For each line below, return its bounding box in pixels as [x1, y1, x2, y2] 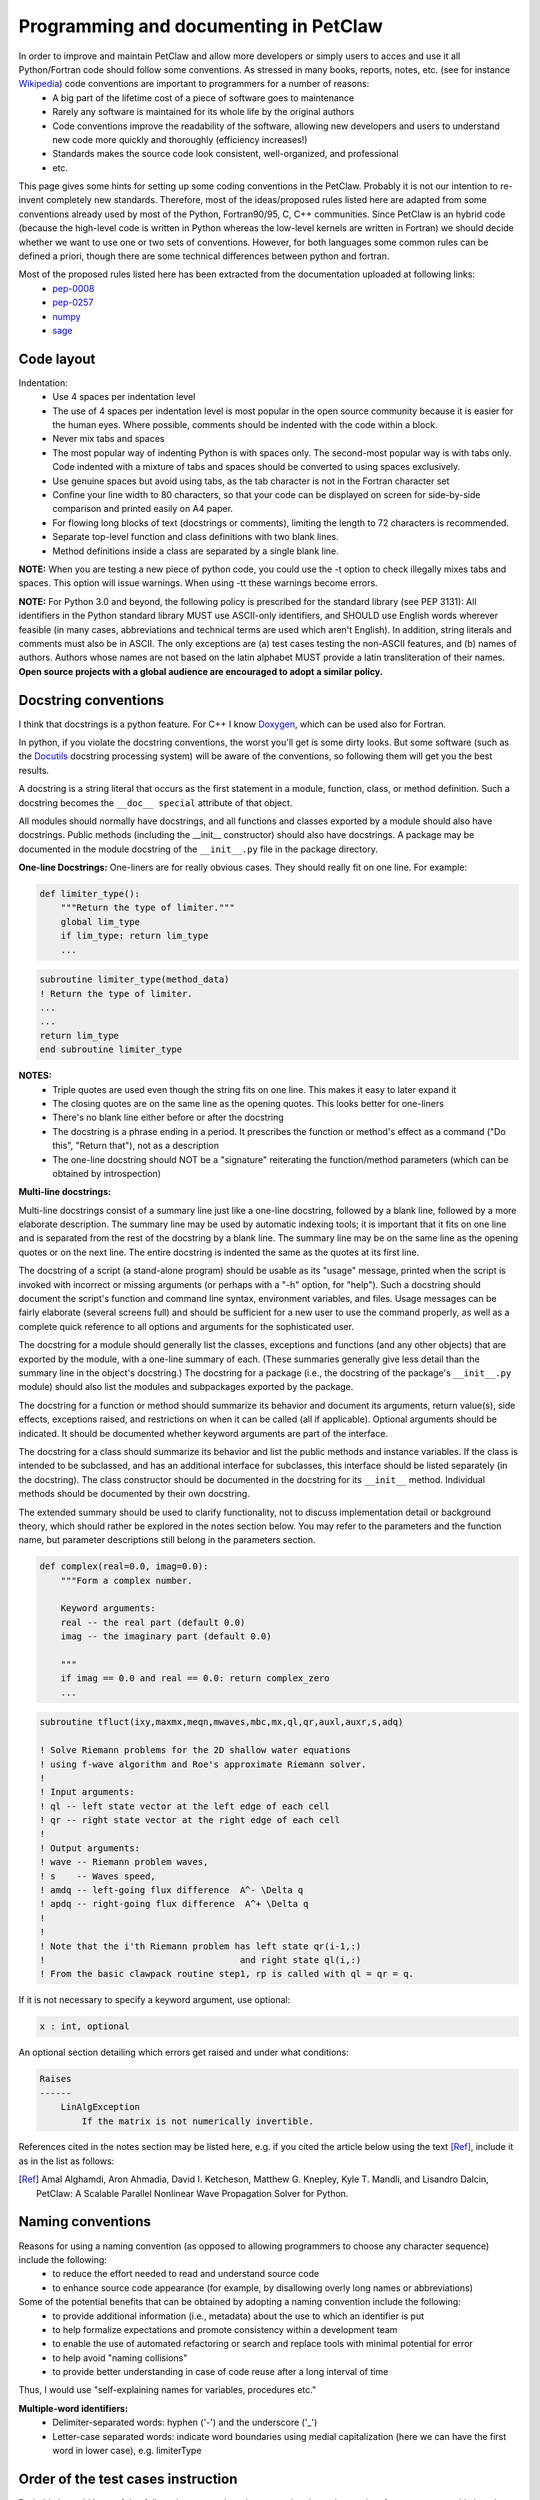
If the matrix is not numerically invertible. [81, 2115, 314, 2127]
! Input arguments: [39, 1786, 135, 1798]
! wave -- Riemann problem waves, [39, 1856, 209, 1868]
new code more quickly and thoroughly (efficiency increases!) [52, 133, 308, 145]
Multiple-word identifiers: [18, 2402, 129, 2414]
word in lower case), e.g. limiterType [52, 2445, 202, 2457]
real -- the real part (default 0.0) [60, 1616, 246, 1628]
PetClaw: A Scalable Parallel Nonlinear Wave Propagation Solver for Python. [36, 2187, 349, 2199]
